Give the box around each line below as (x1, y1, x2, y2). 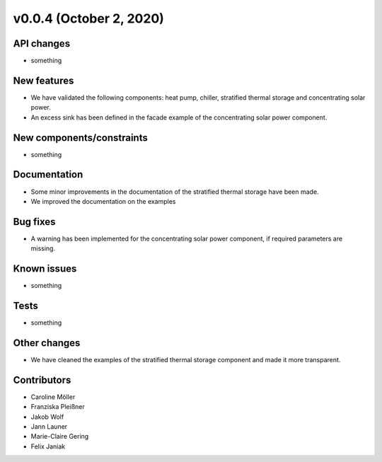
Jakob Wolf (30, 412, 64, 421)
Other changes (13, 337, 81, 349)
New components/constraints (13, 132, 148, 144)
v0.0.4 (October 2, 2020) (13, 11, 164, 26)
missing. (30, 244, 56, 253)
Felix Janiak (30, 442, 66, 451)
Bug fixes (13, 216, 56, 228)
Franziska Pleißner (30, 403, 85, 411)
